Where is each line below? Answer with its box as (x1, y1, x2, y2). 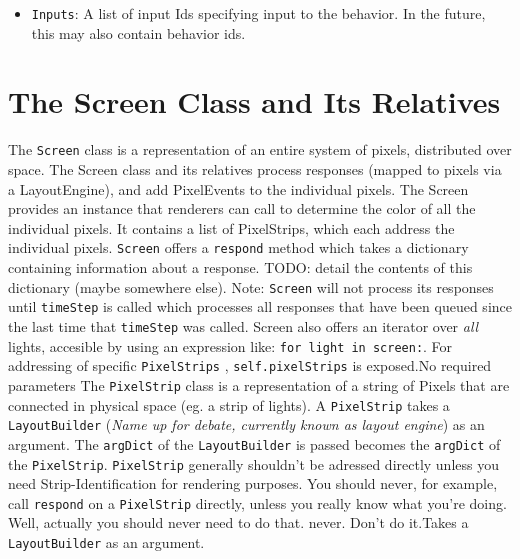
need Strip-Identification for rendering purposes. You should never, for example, (8, 473, 498, 494)
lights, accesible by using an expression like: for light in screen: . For (8, 335, 453, 356)
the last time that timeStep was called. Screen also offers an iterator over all (8, 315, 479, 336)
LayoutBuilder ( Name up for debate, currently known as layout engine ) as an (8, 414, 485, 435)
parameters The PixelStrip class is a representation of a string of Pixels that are (8, 374, 510, 395)
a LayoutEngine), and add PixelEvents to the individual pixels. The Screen (8, 178, 469, 199)
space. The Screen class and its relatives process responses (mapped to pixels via (8, 159, 502, 180)
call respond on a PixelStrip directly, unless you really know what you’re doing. (8, 492, 507, 513)
